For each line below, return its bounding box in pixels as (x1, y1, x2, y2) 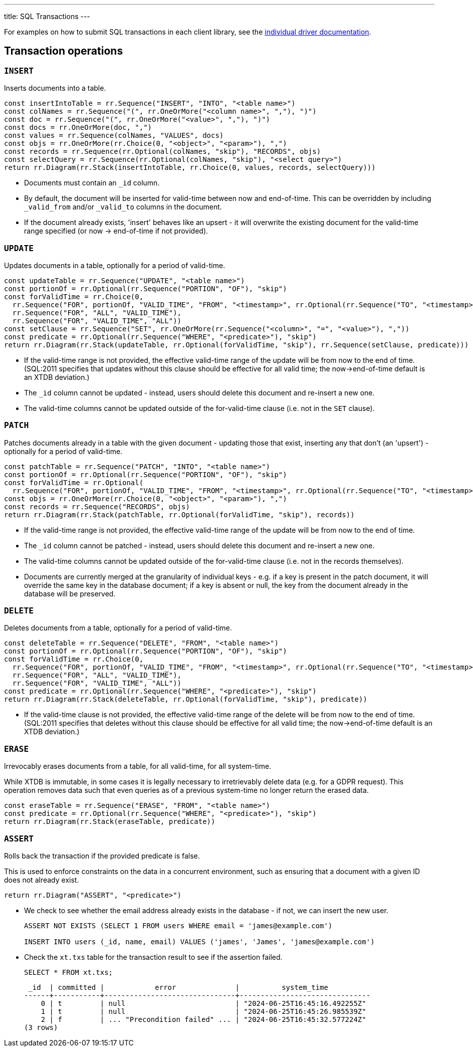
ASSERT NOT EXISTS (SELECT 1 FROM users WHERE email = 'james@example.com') (24, 921, 333, 930)
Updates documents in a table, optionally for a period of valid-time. (4, 261, 225, 270)
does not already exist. (4, 875, 79, 884)
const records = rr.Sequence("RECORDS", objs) (4, 502, 190, 511)
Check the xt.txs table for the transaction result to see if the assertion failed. (24, 952, 283, 961)
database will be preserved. (24, 589, 116, 598)
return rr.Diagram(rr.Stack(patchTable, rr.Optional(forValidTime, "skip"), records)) (4, 510, 355, 519)
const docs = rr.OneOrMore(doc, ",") (4, 123, 152, 132)
